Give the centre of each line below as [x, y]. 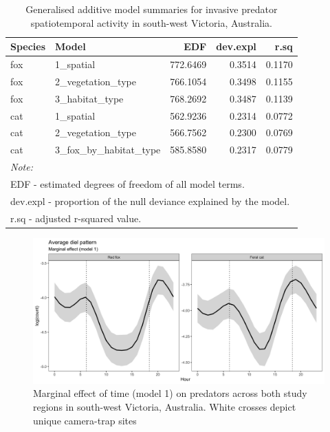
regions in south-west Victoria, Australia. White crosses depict [165, 406]
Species [28, 46]
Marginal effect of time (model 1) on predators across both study [170, 393]
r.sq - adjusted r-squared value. [76, 218]
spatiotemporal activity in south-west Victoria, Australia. [151, 22]
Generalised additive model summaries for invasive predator [152, 9]
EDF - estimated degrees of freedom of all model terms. [128, 183]
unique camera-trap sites [85, 420]
